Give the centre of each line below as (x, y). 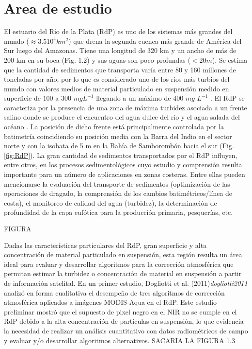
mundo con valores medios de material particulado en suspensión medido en (117, 88)
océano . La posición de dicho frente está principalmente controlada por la (114, 127)
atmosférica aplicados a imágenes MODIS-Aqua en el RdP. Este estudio (110, 302)
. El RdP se (228, 98)
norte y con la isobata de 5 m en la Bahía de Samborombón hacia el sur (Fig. (119, 146)
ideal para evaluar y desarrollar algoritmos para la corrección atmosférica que (119, 264)
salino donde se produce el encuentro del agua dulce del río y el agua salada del (122, 117)
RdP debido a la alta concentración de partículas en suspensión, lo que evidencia (124, 321)
